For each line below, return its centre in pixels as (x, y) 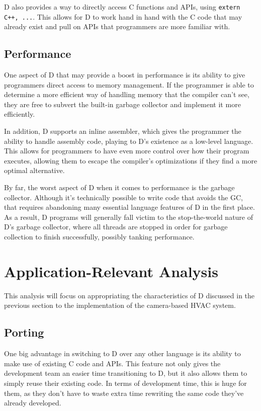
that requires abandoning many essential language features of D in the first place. (129, 207)
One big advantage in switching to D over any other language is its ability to (122, 353)
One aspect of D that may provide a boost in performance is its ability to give (125, 75)
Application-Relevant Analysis (111, 271)
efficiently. (20, 114)
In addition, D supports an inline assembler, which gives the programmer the (123, 131)
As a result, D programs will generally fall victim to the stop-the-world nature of (129, 217)
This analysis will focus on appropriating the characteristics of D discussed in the (129, 295)
